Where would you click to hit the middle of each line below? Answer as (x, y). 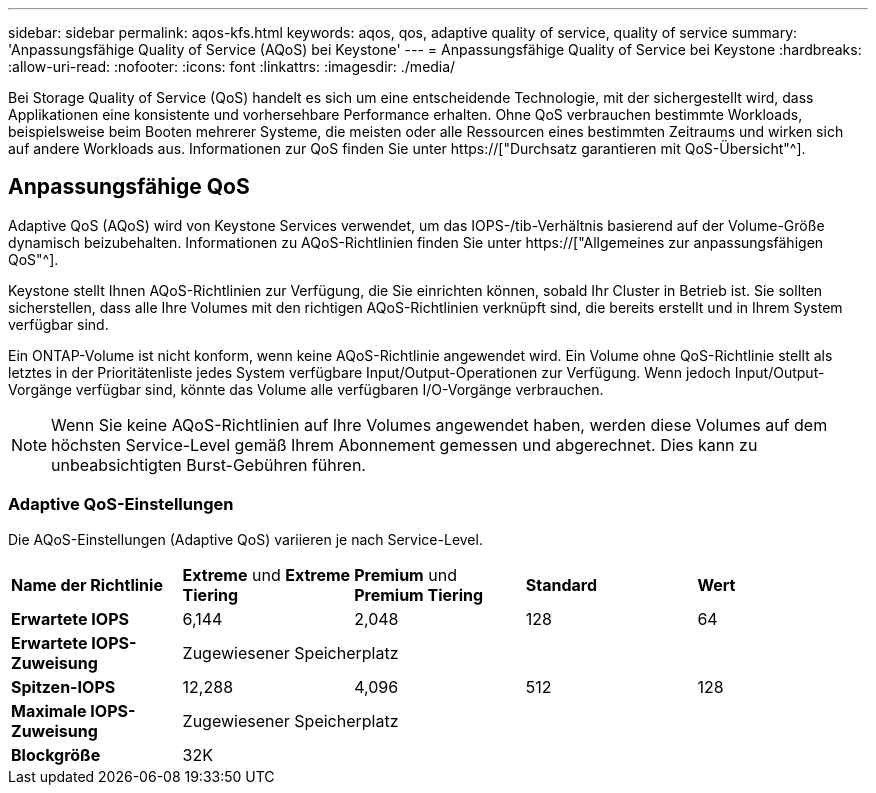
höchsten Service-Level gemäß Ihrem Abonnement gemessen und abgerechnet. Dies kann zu (404, 444)
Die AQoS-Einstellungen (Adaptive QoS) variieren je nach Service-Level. (245, 539)
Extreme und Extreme (266, 574)
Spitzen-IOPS (63, 686)
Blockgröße (56, 754)
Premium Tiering (419, 594)
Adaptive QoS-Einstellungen (121, 504)
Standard (561, 584)
